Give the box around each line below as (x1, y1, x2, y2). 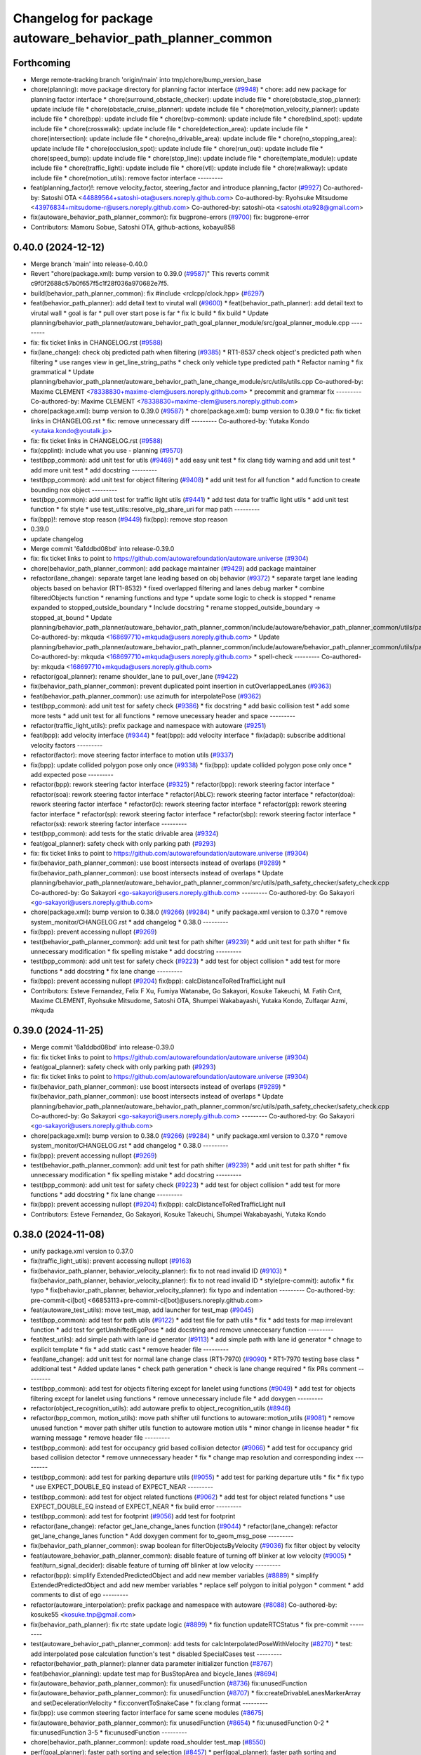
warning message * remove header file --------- (30, 1433, 171, 1442)
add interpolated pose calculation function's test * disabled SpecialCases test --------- (30, 1650, 282, 1658)
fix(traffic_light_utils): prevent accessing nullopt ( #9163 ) (30, 1257, 192, 1265)
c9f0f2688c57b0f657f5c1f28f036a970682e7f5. (30, 279, 169, 288)
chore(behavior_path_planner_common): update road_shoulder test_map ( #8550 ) (30, 1738, 266, 1747)
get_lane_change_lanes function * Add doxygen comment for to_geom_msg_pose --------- (30, 1532, 294, 1540)
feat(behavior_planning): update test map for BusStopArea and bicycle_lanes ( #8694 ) (30, 1669, 279, 1678)
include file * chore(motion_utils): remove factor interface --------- (30, 173, 224, 182)
